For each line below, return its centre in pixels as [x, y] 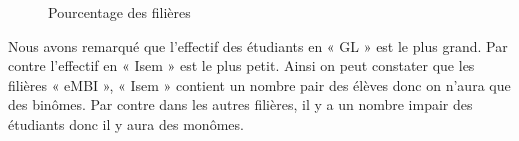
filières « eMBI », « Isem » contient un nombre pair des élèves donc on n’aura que [259, 84]
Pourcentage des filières [119, 12]
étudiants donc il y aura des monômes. [126, 123]
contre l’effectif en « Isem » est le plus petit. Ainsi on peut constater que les [241, 65]
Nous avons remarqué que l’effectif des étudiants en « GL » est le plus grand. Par [258, 45]
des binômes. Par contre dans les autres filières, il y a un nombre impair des [240, 104]
